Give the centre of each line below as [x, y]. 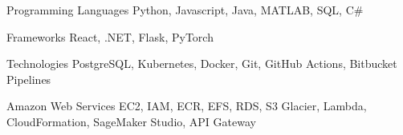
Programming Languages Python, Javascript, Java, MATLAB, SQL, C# [185, 10]
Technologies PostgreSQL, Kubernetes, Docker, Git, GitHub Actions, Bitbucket [202, 64]
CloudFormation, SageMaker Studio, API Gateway [131, 121]
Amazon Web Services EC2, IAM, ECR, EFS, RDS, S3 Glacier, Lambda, [187, 106]
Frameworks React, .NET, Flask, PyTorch [110, 36]
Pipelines [29, 79]
